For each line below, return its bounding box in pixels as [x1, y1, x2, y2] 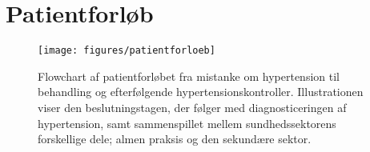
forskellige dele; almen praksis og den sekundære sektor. [38, 130, 312, 147]
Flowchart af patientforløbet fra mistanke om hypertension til [38, 67, 340, 84]
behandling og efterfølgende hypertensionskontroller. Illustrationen [38, 83, 364, 100]
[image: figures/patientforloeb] [38, 45, 215, 57]
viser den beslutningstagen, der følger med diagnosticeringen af [38, 98, 347, 115]
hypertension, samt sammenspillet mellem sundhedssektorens [38, 114, 336, 131]
